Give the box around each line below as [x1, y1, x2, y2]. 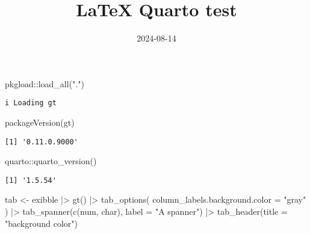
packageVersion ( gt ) [5, 115, 75, 128]
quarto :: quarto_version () [5, 155, 97, 167]
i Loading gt [5, 99, 57, 108]
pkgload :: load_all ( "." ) [5, 77, 84, 90]
